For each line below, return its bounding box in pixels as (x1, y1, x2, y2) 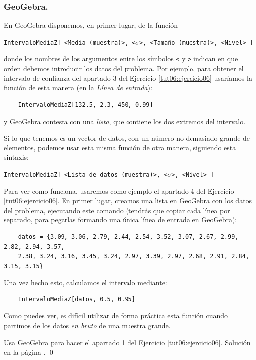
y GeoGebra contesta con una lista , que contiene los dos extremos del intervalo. (4, 116, 246, 126)
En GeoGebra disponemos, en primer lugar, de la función (4, 20, 178, 30)
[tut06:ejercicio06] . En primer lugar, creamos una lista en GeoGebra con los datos (4, 195, 252, 206)
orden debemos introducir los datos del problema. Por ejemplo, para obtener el (4, 63, 244, 73)
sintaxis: (4, 152, 29, 162)
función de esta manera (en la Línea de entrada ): (4, 82, 152, 93)
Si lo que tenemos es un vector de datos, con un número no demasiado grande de (4, 133, 250, 143)
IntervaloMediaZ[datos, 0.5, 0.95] (18, 295, 135, 303)
